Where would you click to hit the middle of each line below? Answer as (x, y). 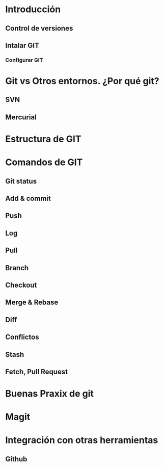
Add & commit (28, 199)
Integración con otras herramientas (82, 440)
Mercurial (21, 117)
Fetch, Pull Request (36, 371)
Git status (21, 181)
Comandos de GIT (44, 162)
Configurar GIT (24, 60)
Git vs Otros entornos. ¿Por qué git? (82, 81)
